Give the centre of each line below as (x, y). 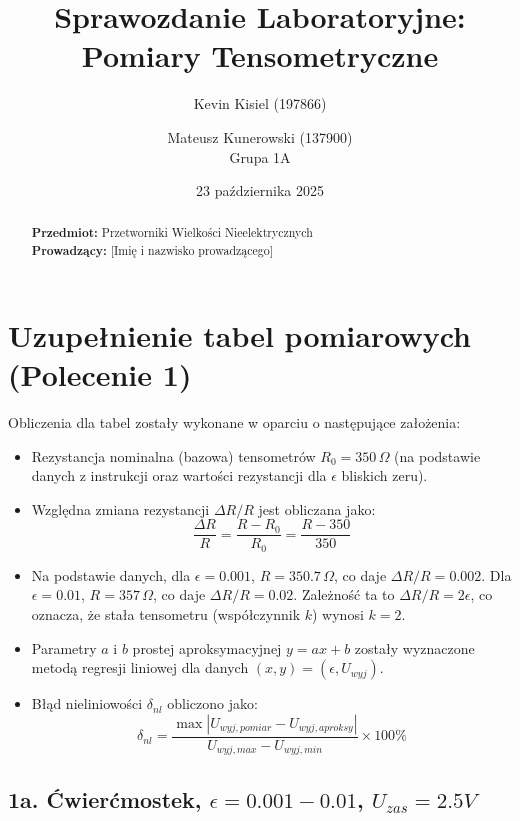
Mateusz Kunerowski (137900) (260, 136)
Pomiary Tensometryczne (260, 55)
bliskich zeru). (384, 475)
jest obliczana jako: (317, 508)
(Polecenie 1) (100, 373)
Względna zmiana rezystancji (120, 508)
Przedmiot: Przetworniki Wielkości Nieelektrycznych (172, 233)
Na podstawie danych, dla (111, 574)
